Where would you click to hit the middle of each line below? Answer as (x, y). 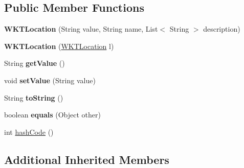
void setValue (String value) (50, 80)
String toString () (34, 97)
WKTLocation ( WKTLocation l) (59, 46)
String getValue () (35, 63)
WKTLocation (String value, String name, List (81, 29)
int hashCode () (29, 131)
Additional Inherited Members (87, 159)
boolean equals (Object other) (52, 115)
